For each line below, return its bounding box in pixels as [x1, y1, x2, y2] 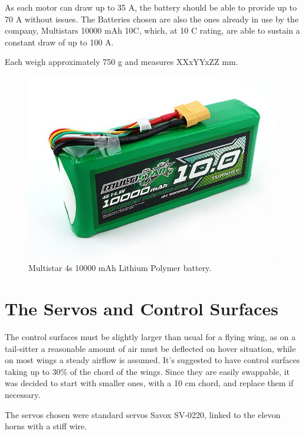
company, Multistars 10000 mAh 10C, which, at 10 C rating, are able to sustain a [5, 24, 300, 37]
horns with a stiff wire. [5, 420, 87, 432]
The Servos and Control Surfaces [5, 296, 278, 321]
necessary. [5, 388, 41, 400]
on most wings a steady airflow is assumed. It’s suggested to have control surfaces [5, 354, 300, 366]
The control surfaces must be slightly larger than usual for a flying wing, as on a [5, 330, 296, 342]
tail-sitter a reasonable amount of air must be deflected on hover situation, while [5, 342, 296, 354]
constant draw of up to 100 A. [5, 35, 114, 48]
